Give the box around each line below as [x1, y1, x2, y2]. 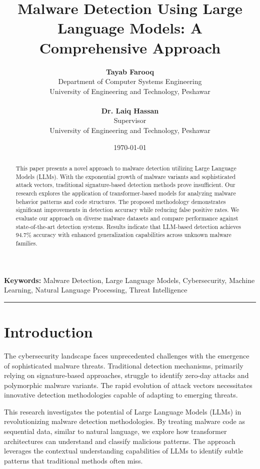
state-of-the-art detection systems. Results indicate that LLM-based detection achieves [15, 222, 241, 230]
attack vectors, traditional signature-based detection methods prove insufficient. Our [15, 180, 235, 189]
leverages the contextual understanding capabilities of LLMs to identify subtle [4, 445, 243, 456]
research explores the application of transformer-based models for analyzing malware [15, 189, 236, 197]
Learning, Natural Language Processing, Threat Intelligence [4, 284, 187, 295]
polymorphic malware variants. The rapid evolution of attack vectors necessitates [4, 379, 252, 390]
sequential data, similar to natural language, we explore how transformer [4, 426, 227, 436]
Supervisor [113, 115, 146, 125]
